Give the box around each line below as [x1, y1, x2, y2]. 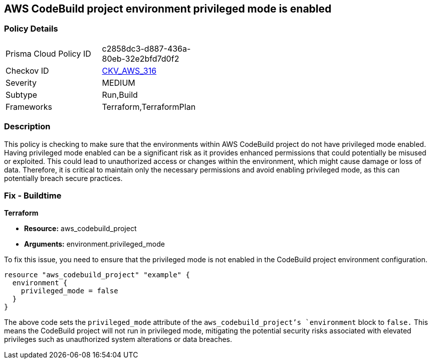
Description [4, 121, 51, 132]
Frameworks [6, 101, 52, 112]
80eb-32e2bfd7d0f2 [102, 53, 179, 64]
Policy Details [4, 24, 58, 34]
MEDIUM [102, 77, 135, 88]
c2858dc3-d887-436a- [102, 43, 191, 54]
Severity [6, 77, 37, 88]
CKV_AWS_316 [102, 65, 157, 76]
